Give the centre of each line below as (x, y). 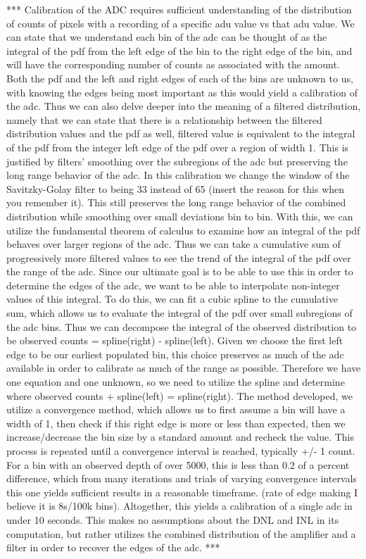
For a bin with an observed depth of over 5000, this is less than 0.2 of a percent (178, 464)
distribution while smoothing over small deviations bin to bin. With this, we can (180, 216)
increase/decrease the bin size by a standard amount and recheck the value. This (180, 437)
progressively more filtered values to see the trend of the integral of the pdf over (179, 257)
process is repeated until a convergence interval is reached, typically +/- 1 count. (181, 451)
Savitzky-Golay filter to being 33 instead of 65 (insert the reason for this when (176, 188)
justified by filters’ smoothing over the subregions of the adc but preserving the (177, 161)
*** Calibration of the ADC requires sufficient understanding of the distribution (179, 9)
